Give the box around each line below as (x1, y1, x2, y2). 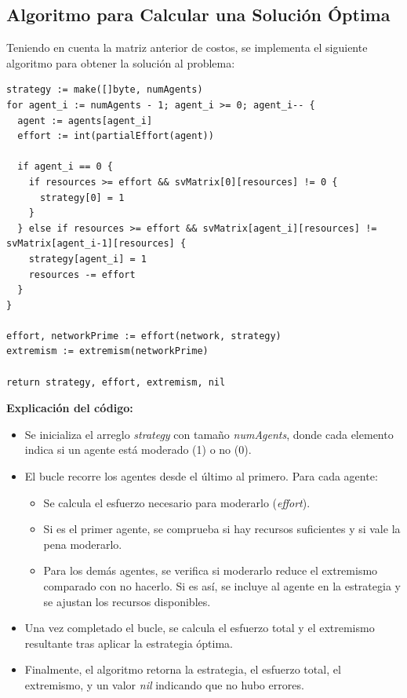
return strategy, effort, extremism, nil (6, 376, 226, 388)
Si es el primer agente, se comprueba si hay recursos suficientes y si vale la (43, 521, 401, 537)
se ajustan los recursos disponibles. (43, 593, 211, 609)
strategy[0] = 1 (39, 192, 125, 203)
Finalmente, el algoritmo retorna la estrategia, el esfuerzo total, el (24, 661, 341, 678)
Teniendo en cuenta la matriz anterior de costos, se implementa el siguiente (6, 39, 368, 56)
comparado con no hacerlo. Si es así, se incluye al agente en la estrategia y (43, 578, 401, 594)
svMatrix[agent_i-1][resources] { (6, 238, 187, 250)
